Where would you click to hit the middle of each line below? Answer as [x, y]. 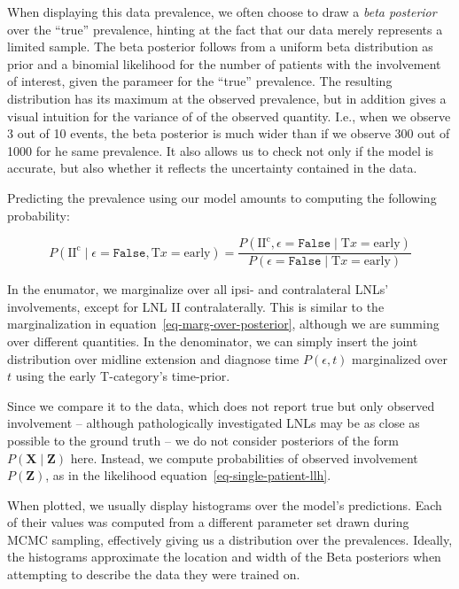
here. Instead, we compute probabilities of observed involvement [244, 457]
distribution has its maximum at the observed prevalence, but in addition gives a [227, 98]
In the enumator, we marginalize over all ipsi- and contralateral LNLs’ [198, 289]
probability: [39, 215]
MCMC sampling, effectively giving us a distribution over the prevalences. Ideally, [230, 539]
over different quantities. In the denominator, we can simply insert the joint [213, 341]
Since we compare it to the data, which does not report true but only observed [221, 405]
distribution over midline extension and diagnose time [153, 358]
